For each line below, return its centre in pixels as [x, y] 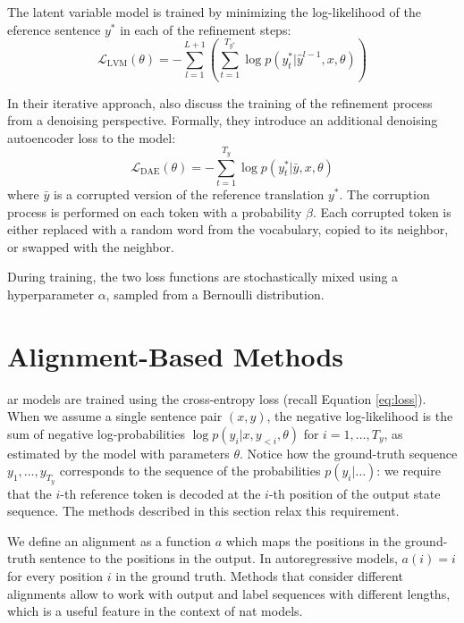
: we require [409, 471]
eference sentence [54, 29]
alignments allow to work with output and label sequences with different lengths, [229, 593]
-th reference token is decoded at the [160, 493]
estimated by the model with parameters [118, 453]
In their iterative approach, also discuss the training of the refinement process [220, 102]
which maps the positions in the [313, 540]
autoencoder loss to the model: [92, 137]
